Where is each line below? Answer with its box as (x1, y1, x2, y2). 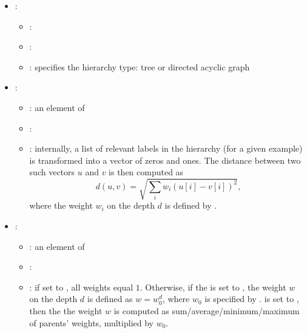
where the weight (29, 199, 93, 212)
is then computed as (109, 166, 184, 178)
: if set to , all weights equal (29, 280, 133, 293)
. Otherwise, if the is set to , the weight (140, 280, 286, 293)
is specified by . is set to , (204, 292, 299, 305)
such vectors (29, 166, 75, 178)
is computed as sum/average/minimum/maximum (113, 304, 300, 317)
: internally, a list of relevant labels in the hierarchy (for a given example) (29, 142, 303, 155)
